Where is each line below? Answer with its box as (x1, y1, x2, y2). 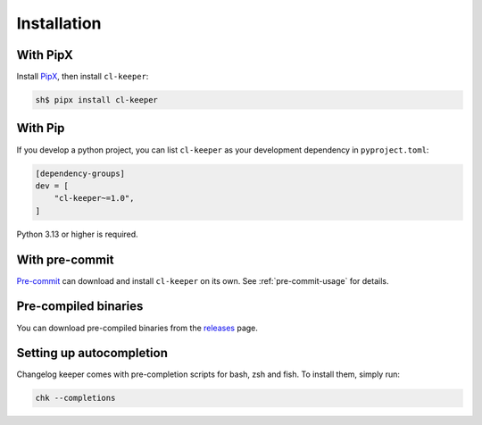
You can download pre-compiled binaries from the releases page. (16, 322, 259, 333)
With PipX (16, 47, 73, 62)
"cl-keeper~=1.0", (54, 193, 135, 204)
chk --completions (35, 393, 116, 404)
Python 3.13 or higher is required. (16, 229, 138, 239)
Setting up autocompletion (16, 346, 169, 361)
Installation (16, 13, 102, 33)
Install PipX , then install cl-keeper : (16, 71, 149, 82)
